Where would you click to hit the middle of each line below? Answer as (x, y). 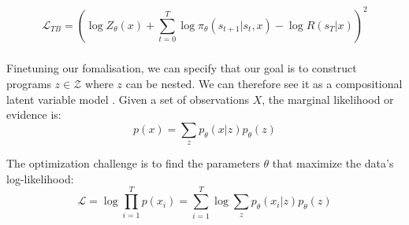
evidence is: (34, 114)
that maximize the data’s (333, 163)
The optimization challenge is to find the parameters (133, 163)
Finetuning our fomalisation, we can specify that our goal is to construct (182, 68)
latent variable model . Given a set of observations (128, 99)
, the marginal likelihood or (328, 99)
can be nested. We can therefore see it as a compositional (264, 84)
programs (29, 84)
